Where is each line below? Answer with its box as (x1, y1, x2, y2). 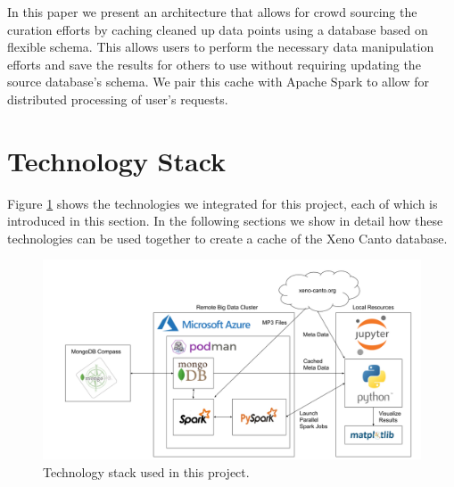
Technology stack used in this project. (43, 462, 250, 481)
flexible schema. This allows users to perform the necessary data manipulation (7, 37, 434, 56)
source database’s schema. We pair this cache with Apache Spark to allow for (7, 72, 430, 91)
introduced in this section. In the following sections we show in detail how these (7, 211, 443, 230)
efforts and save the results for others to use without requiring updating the (7, 54, 421, 73)
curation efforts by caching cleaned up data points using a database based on (7, 20, 428, 38)
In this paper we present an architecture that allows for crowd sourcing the (7, 3, 417, 21)
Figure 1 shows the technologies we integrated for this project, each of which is (7, 194, 438, 212)
